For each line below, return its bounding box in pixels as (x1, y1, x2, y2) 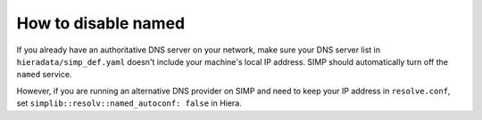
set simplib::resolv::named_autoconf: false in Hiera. (16, 98, 243, 108)
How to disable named (16, 13, 186, 33)
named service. (16, 69, 72, 80)
